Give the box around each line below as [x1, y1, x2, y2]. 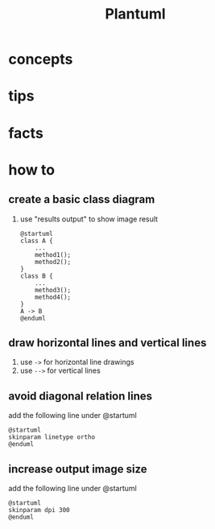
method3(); [35, 286, 72, 294]
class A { [19, 237, 54, 245]
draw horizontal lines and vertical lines [8, 336, 207, 349]
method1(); [35, 250, 72, 258]
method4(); [35, 293, 72, 301]
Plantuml [104, 5, 167, 23]
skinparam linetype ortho [8, 433, 95, 441]
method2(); [35, 258, 72, 266]
